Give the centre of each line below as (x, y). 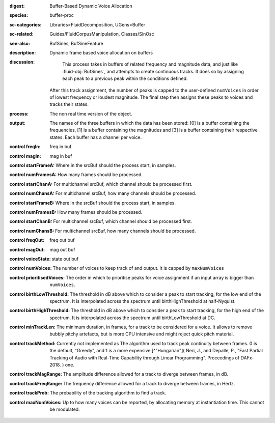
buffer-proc (62, 15)
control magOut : (27, 249)
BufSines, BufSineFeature (77, 43)
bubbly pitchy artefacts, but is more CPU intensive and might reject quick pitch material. (142, 334)
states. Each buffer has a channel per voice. (96, 137)
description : (23, 52)
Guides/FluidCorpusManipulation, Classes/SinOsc (102, 34)
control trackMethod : (33, 343)
